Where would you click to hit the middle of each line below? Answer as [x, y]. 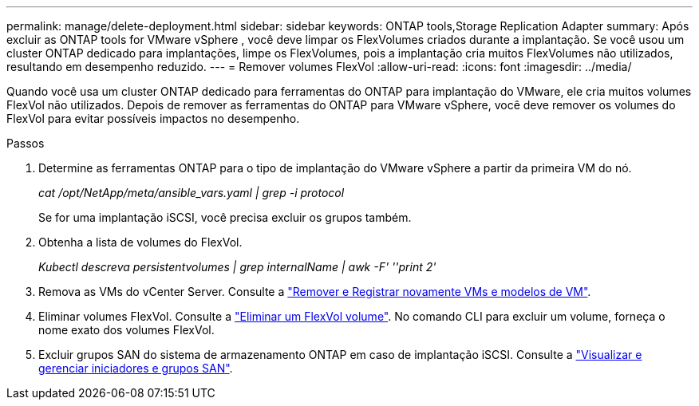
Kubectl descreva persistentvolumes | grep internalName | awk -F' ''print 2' [237, 267]
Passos [26, 143]
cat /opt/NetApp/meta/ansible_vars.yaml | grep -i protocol [192, 193]
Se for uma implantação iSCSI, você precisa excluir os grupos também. [225, 217]
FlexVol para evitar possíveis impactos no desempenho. [153, 118]
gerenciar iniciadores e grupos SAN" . [136, 368]
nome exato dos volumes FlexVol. [126, 330]
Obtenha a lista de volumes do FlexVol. [140, 242]
